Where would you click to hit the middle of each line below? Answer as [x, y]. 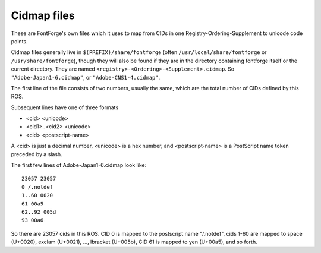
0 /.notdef [37, 187]
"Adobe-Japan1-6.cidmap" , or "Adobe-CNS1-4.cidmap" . [86, 77]
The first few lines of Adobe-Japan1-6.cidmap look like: [79, 165]
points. [19, 41]
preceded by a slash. [37, 154]
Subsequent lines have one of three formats [65, 107]
